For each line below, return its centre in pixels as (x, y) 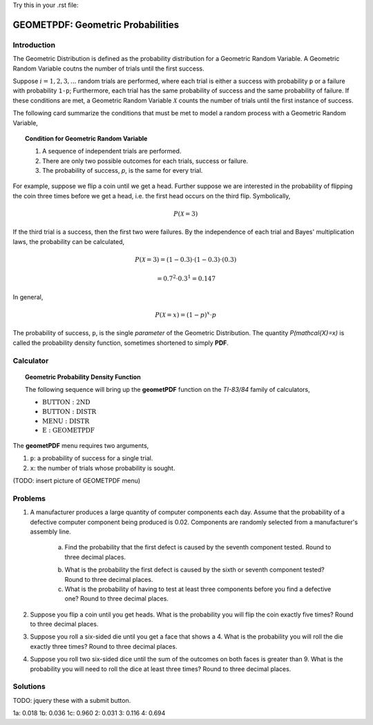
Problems (29, 498)
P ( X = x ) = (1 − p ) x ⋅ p (186, 314)
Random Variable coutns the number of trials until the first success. (109, 68)
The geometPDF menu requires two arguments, (81, 445)
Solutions (29, 686)
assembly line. (51, 531)
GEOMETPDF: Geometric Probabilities (96, 25)
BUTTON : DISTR (69, 412)
